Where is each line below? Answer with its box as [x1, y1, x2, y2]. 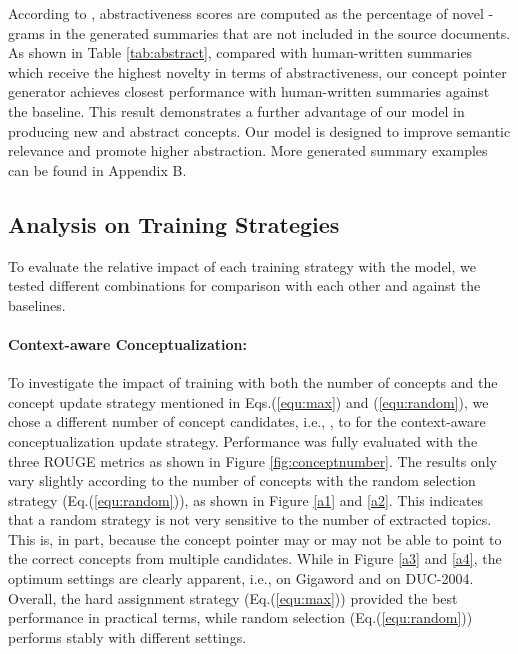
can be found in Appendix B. [8, 159, 187, 180]
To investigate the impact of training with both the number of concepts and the [8, 372, 498, 393]
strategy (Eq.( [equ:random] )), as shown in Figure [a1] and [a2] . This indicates [8, 489, 484, 510]
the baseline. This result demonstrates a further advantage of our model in [8, 100, 465, 121]
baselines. [8, 294, 66, 315]
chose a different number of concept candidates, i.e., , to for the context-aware [8, 411, 486, 432]
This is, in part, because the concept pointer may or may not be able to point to [8, 528, 502, 549]
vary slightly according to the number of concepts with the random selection [8, 470, 476, 491]
